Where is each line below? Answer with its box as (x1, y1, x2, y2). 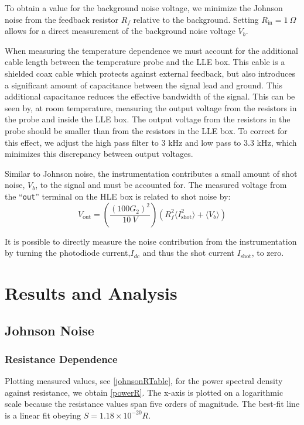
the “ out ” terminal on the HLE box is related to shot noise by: (5, 190, 231, 202)
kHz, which (257, 136, 297, 148)
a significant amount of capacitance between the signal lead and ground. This (5, 78, 282, 91)
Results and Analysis (5, 280, 177, 304)
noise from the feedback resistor (5, 13, 118, 25)
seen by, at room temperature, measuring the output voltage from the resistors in (5, 101, 297, 114)
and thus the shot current (142, 246, 235, 259)
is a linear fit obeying (5, 409, 81, 421)
